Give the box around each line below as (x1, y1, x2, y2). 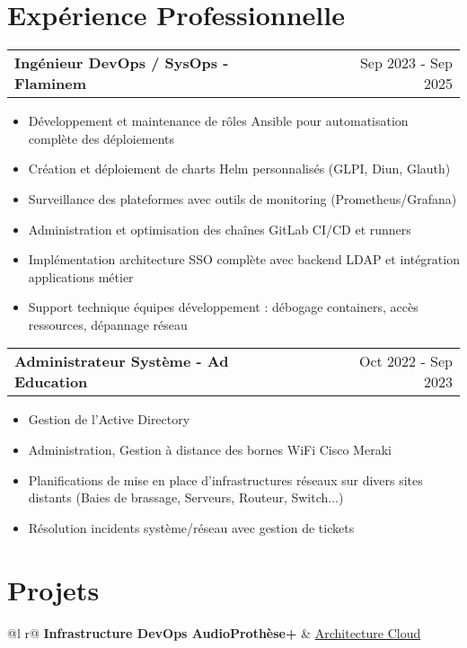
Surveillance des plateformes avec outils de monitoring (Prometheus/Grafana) (28, 189, 457, 208)
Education (14, 371, 88, 393)
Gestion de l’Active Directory (28, 410, 190, 429)
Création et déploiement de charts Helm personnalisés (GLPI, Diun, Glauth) (28, 159, 451, 178)
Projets (7, 571, 100, 608)
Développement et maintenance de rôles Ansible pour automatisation (28, 111, 409, 130)
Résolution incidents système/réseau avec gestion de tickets (28, 518, 355, 537)
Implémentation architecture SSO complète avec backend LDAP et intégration (28, 250, 460, 269)
